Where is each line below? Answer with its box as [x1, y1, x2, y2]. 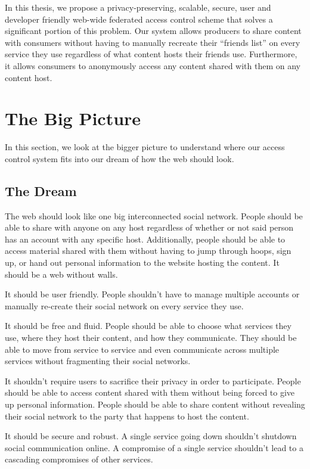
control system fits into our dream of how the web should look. [5, 152, 234, 164]
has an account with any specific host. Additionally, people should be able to [5, 232, 286, 245]
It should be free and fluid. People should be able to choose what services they [5, 319, 292, 332]
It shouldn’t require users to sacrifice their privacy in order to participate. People [5, 374, 301, 387]
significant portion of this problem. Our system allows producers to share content [5, 24, 302, 37]
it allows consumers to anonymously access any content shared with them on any [5, 59, 301, 72]
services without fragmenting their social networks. [5, 355, 191, 367]
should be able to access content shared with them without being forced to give [5, 386, 295, 399]
